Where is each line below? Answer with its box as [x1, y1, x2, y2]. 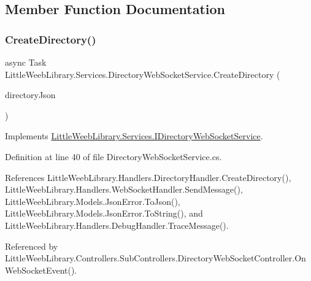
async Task [5, 56, 47, 68]
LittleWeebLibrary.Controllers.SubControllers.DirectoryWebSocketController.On [5, 252, 306, 264]
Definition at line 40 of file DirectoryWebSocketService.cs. [5, 150, 222, 163]
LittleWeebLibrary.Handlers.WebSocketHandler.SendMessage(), [5, 183, 243, 196]
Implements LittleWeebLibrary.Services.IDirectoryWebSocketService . [5, 129, 263, 142]
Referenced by [5, 239, 58, 252]
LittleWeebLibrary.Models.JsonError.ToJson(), [5, 194, 180, 207]
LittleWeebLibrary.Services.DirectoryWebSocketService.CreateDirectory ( [5, 67, 280, 80]
